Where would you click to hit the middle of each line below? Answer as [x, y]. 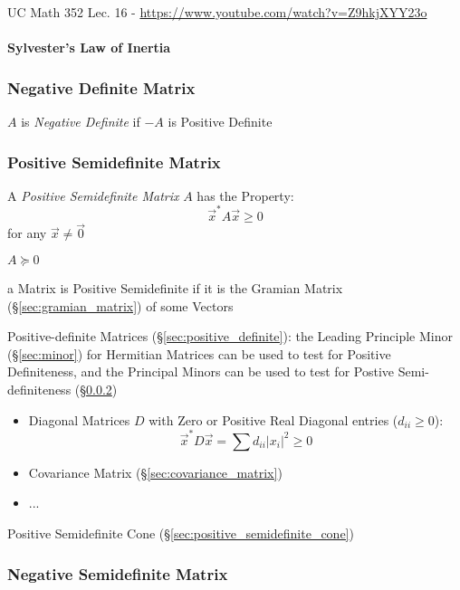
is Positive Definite [220, 121]
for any [27, 233]
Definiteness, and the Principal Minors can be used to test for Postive [201, 371]
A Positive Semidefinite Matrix [93, 195]
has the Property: [245, 195]
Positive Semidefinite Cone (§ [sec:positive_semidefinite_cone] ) [181, 533]
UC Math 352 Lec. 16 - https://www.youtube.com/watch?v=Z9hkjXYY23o [217, 12]
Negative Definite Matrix [101, 87]
